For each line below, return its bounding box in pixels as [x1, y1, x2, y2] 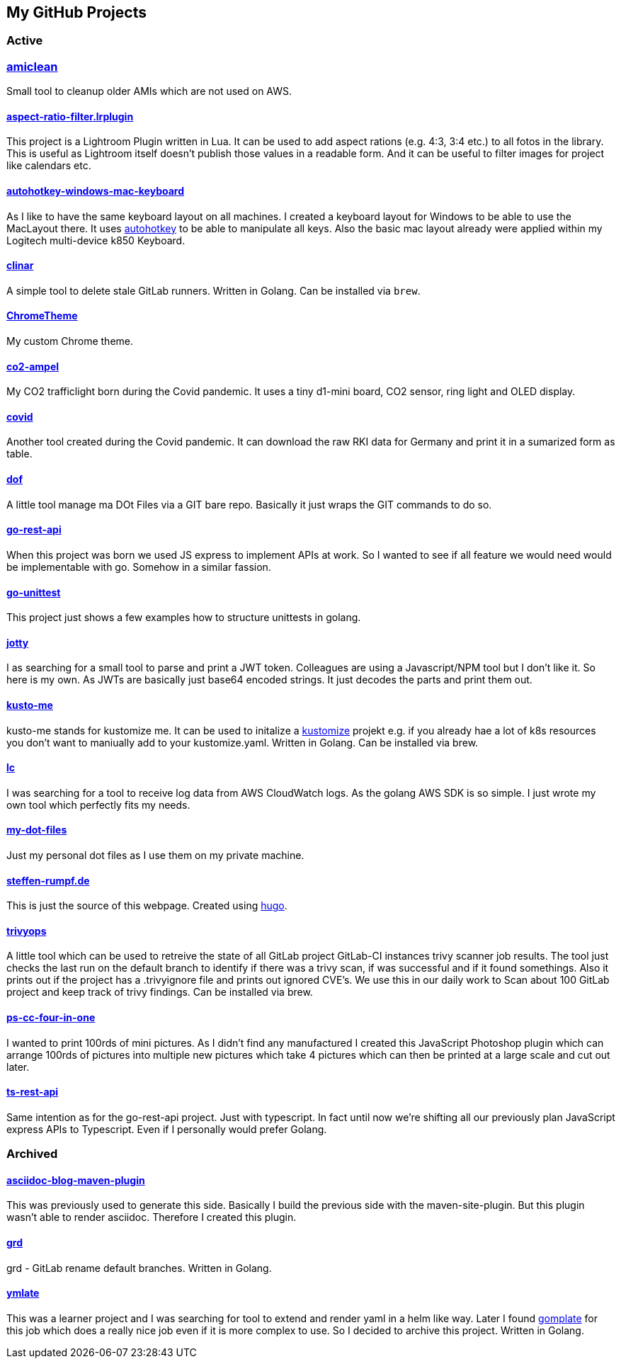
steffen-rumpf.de [6, 874, 90, 887]
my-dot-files [6, 824, 67, 836]
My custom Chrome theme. [6, 335, 134, 348]
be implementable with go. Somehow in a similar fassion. [6, 560, 271, 573]
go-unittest [6, 586, 61, 598]
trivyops [6, 924, 47, 937]
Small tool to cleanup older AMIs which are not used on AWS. [6, 85, 292, 98]
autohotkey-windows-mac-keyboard [6, 185, 185, 197]
